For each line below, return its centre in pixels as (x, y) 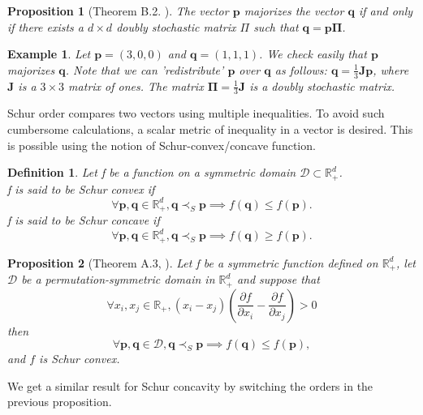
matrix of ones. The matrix (136, 86)
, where (391, 69)
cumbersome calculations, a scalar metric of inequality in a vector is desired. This (210, 129)
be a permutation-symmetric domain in (118, 279)
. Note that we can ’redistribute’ (145, 69)
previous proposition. (60, 402)
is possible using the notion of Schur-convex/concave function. (162, 145)
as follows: (301, 69)
